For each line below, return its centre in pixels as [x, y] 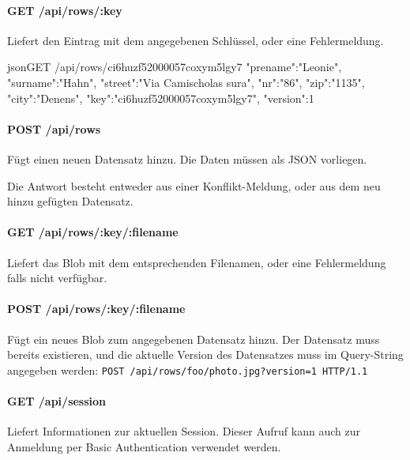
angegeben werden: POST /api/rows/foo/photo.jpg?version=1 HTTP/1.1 [188, 370]
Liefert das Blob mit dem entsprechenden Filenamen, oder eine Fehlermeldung [197, 262]
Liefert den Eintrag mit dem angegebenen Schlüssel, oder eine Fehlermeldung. [196, 40]
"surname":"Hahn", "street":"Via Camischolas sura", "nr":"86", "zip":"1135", [186, 82]
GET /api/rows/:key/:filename [93, 232]
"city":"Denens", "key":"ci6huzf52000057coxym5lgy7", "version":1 [161, 98]
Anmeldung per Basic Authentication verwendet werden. [144, 446]
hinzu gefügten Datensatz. [70, 201]
